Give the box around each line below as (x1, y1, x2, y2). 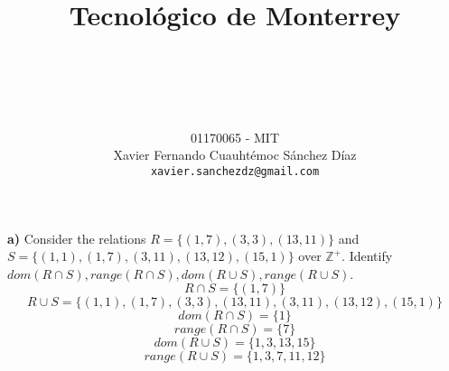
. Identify (341, 246, 393, 265)
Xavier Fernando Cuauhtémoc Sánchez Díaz (113, 145, 357, 164)
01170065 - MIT (191, 127, 279, 146)
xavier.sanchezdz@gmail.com (150, 164, 320, 178)
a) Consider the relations (7, 228, 146, 247)
